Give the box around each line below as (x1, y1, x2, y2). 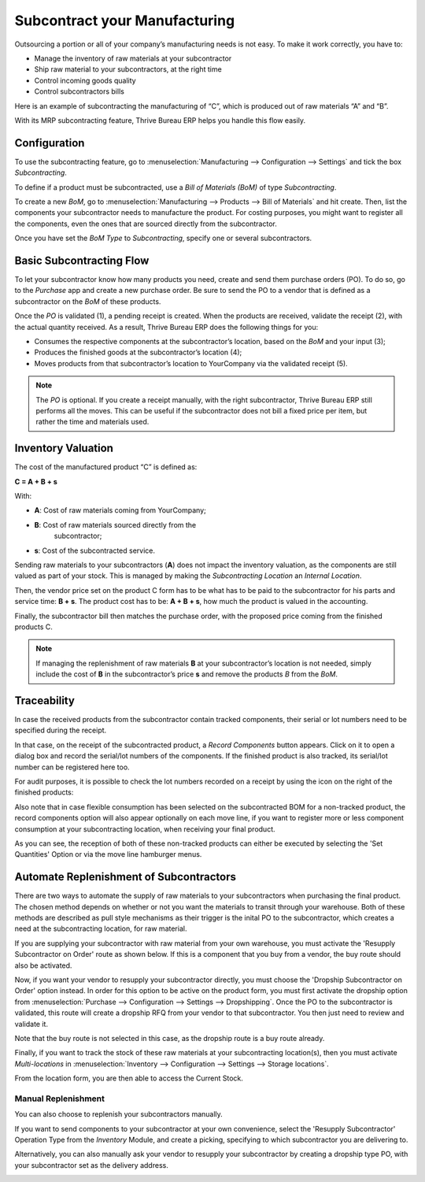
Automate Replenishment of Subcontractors (14, 870, 236, 884)
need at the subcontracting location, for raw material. (14, 924, 187, 933)
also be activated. (14, 961, 72, 970)
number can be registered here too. (14, 762, 130, 772)
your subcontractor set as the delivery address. (14, 1160, 168, 1169)
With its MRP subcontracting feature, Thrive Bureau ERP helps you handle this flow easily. (14, 115, 306, 125)
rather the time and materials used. (35, 417, 150, 427)
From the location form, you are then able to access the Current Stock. (14, 1073, 244, 1083)
